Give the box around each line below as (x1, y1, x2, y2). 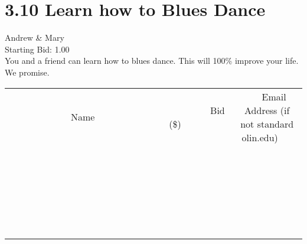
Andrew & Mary (5, 31, 64, 44)
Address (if (244, 103, 290, 117)
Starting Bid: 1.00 (5, 43, 70, 55)
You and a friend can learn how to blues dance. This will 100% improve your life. (5, 54, 299, 67)
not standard (240, 116, 294, 131)
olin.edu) (241, 130, 278, 144)
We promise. (5, 66, 50, 78)
